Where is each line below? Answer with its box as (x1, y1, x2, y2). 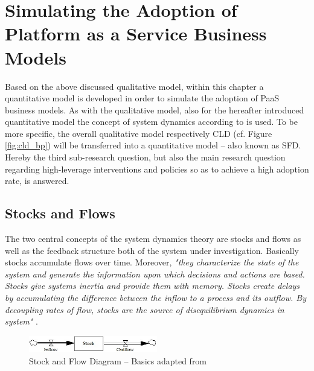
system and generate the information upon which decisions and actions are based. (5, 267, 305, 280)
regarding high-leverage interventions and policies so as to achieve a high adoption (5, 162, 309, 175)
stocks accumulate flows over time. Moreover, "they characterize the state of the (5, 256, 299, 268)
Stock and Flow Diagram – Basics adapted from (29, 354, 207, 367)
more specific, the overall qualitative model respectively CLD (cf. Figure (5, 127, 272, 139)
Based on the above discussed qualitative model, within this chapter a (5, 80, 264, 92)
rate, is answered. (5, 174, 69, 187)
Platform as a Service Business (5, 21, 267, 46)
